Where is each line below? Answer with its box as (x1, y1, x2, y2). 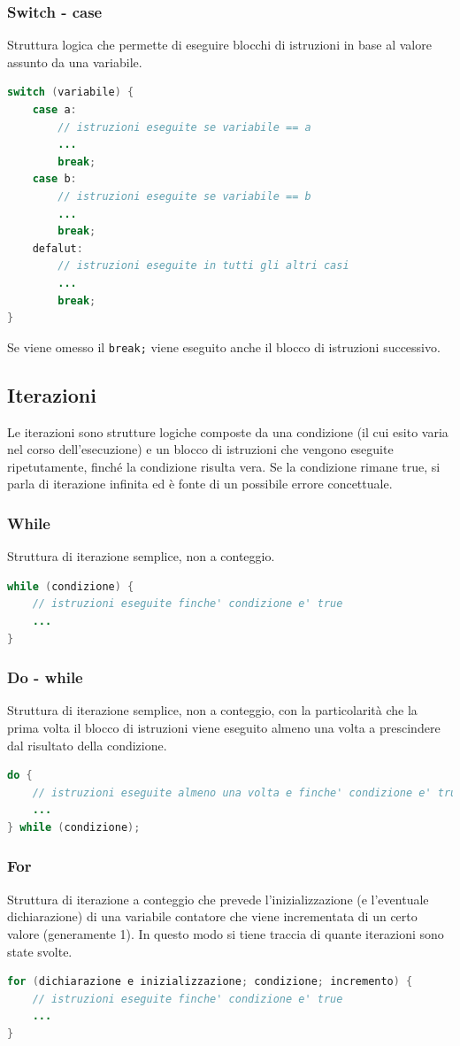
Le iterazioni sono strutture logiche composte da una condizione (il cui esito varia (7, 422, 448, 441)
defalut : (32, 242, 83, 255)
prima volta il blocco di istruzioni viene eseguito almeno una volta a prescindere (7, 718, 441, 736)
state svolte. (7, 942, 73, 960)
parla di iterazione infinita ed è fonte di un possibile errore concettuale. (7, 474, 393, 493)
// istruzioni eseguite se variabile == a (57, 120, 311, 134)
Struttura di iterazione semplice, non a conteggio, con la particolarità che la (7, 701, 418, 719)
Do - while (7, 666, 83, 688)
